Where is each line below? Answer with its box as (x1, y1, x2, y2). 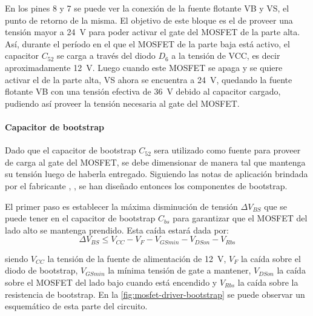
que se (264, 200, 288, 212)
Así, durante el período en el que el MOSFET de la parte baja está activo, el (5, 37, 290, 50)
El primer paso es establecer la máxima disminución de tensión (5, 200, 238, 212)
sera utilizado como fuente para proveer (154, 144, 301, 156)
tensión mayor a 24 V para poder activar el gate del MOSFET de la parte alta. (5, 25, 300, 38)
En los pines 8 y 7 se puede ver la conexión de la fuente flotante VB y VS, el (5, 2, 289, 14)
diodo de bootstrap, (5, 264, 78, 277)
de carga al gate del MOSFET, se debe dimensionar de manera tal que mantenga (5, 155, 306, 168)
